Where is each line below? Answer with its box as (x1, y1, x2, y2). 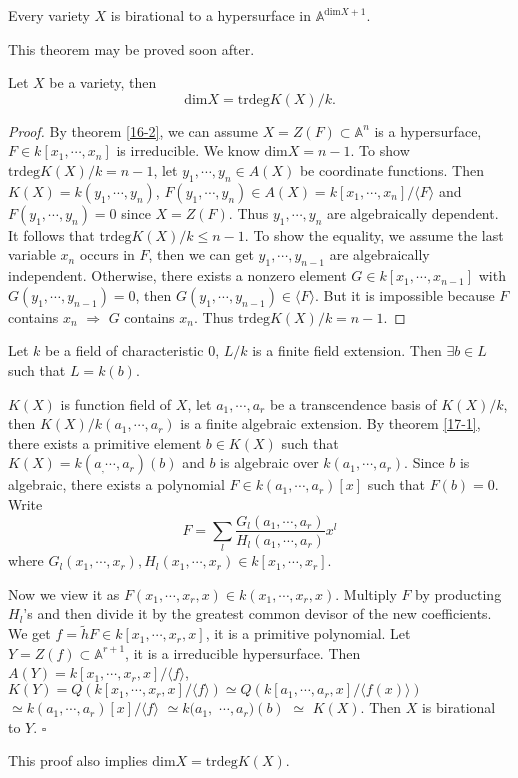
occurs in (79, 244, 135, 265)
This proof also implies (8, 750, 148, 771)
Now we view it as (8, 583, 120, 604)
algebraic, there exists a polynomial (8, 474, 225, 495)
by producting (415, 583, 502, 604)
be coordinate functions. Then (299, 159, 485, 180)
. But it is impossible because (314, 284, 495, 305)
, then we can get (148, 244, 254, 265)
